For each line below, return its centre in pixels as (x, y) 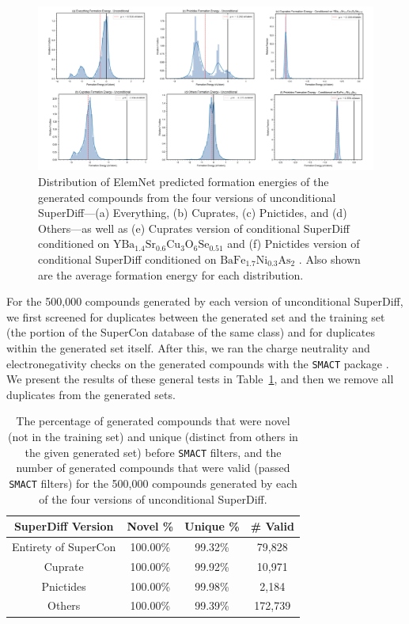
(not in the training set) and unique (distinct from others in (153, 436)
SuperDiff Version (64, 526)
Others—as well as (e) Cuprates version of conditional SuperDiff (194, 228)
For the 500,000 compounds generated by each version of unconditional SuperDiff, (205, 301)
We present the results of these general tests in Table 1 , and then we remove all (200, 379)
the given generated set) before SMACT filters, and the (153, 452)
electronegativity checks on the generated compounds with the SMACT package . (198, 363)
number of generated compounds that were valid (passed (153, 468)
